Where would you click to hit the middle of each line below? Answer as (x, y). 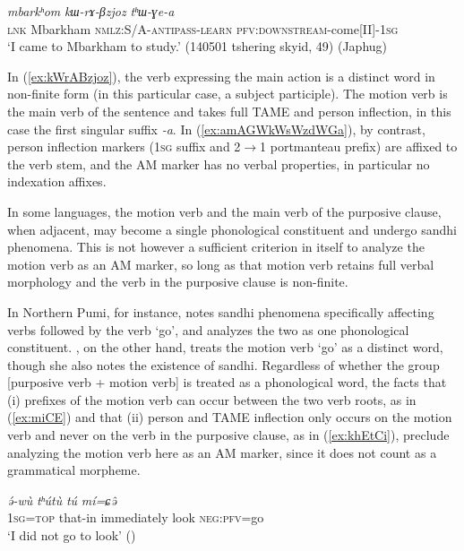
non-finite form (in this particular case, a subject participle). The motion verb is (228, 94)
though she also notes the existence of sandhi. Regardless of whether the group (223, 364)
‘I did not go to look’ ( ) (72, 535)
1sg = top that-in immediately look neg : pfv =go (136, 517)
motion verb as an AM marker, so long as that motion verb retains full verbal (221, 264)
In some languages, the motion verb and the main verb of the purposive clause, (224, 211)
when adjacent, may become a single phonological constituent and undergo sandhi (232, 229)
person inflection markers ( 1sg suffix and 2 (124, 146)
